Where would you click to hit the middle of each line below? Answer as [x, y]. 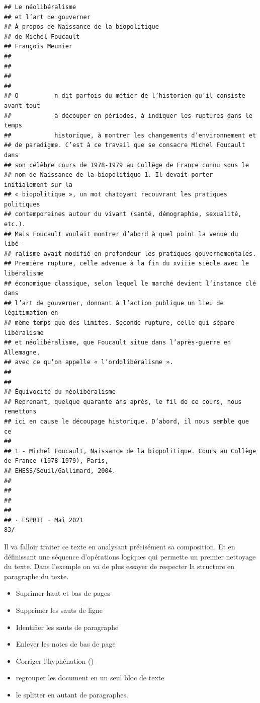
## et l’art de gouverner [47, 17]
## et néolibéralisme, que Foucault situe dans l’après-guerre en [118, 343]
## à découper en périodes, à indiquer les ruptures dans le [128, 116]
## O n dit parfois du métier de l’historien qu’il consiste [125, 96]
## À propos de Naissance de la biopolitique [81, 27]
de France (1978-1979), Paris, [56, 461]
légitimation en [31, 313]
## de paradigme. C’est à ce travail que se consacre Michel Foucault [125, 145]
